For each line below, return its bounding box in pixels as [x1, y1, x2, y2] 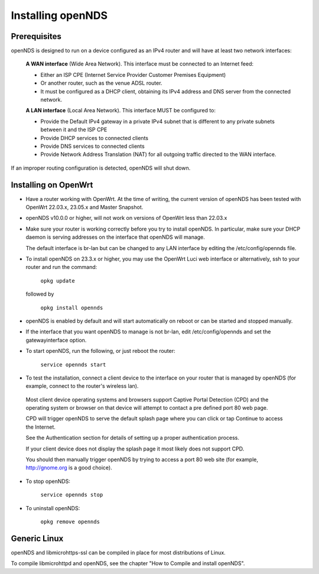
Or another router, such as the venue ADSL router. [40, 80, 162, 87]
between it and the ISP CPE [40, 126, 108, 133]
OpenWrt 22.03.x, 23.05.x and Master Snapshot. [25, 204, 144, 211]
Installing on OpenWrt [11, 180, 93, 190]
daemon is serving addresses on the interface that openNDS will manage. [25, 234, 205, 241]
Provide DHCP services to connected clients [40, 134, 149, 141]
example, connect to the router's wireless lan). [25, 382, 139, 390]
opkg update [40, 277, 75, 284]
